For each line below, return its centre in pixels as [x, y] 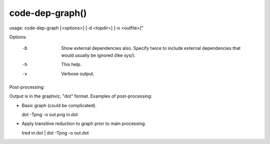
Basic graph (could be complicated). [59, 105]
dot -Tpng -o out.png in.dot [50, 115]
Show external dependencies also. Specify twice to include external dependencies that [151, 48]
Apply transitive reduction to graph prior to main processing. [84, 124]
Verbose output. [78, 73]
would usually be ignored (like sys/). [98, 55]
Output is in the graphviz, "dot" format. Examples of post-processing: [81, 96]
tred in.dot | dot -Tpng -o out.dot [55, 133]
